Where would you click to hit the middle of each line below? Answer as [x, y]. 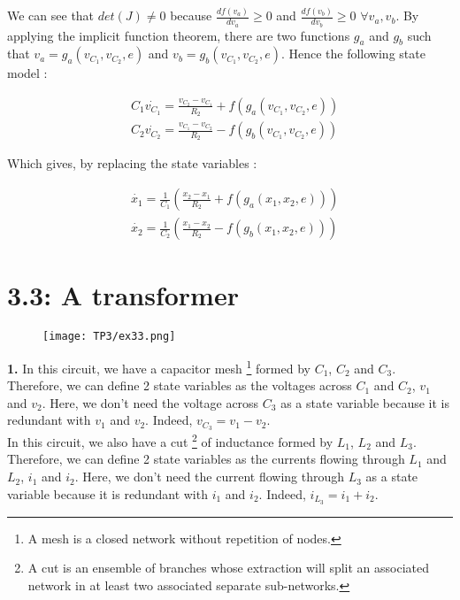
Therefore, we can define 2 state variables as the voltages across [180, 385]
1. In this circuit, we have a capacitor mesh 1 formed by [159, 366]
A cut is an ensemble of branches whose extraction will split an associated [229, 568]
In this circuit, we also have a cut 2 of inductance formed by [170, 440]
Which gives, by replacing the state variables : [132, 163]
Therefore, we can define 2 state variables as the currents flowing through [206, 459]
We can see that [51, 15]
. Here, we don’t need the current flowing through [210, 477]
